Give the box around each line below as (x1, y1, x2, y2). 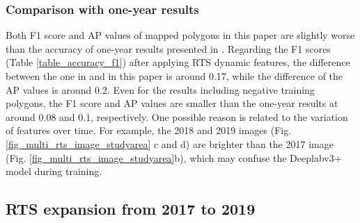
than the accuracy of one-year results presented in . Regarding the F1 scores (6, 41, 331, 56)
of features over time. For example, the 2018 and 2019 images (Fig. (6, 123, 292, 138)
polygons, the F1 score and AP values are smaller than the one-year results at (6, 96, 338, 110)
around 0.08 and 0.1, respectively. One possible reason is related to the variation (6, 109, 348, 124)
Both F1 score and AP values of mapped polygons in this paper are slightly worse (6, 28, 355, 42)
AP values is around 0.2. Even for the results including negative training (6, 82, 315, 97)
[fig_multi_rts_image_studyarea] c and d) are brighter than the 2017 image (6, 136, 334, 151)
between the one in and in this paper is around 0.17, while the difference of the (6, 69, 343, 83)
